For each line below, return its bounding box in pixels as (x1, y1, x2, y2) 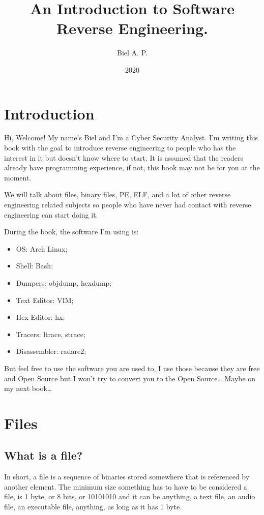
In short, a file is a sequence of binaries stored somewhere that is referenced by (4, 471, 250, 482)
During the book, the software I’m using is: (4, 226, 139, 237)
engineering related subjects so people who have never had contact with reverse (4, 199, 251, 209)
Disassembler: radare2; (16, 346, 86, 356)
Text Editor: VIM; (16, 294, 74, 305)
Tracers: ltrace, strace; (16, 328, 85, 339)
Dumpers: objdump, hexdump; (16, 277, 112, 288)
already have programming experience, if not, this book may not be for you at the (4, 162, 260, 173)
